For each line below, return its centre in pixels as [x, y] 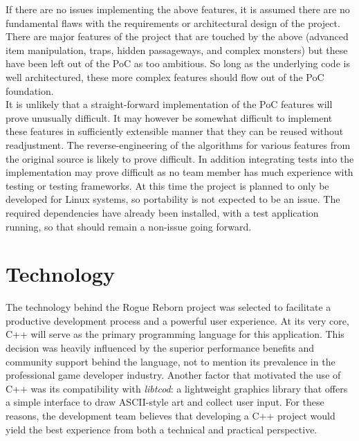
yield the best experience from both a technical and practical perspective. [162, 429]
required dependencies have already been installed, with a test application [162, 212]
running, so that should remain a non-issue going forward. [129, 226]
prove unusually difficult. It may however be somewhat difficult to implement [169, 117]
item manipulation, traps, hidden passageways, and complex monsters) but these [177, 49]
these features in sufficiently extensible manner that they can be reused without [175, 131]
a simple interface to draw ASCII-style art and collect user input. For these [165, 402]
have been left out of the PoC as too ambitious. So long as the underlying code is [178, 63]
